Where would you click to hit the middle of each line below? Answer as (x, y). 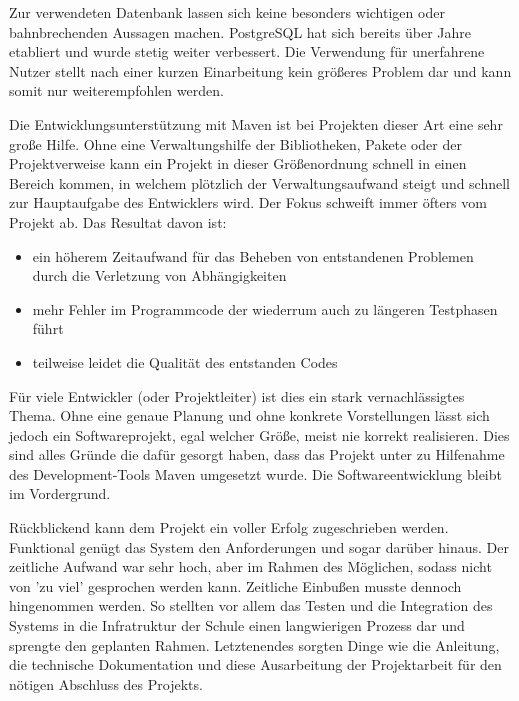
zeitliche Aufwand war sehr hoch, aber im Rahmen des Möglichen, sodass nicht (250, 566)
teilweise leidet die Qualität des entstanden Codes (185, 361)
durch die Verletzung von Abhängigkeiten (159, 275)
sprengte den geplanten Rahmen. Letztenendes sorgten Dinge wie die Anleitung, (254, 644)
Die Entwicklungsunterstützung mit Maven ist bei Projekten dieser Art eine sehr (256, 123)
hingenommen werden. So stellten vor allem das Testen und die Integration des (251, 605)
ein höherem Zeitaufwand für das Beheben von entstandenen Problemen (253, 255)
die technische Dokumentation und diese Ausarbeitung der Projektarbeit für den (255, 664)
